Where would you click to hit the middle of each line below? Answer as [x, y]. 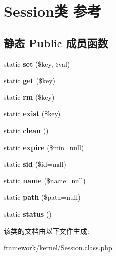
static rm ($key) [29, 97]
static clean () [26, 130]
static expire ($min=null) [44, 147]
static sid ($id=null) [35, 164]
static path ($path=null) [42, 197]
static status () [28, 213]
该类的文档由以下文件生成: [47, 230]
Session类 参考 [53, 11]
